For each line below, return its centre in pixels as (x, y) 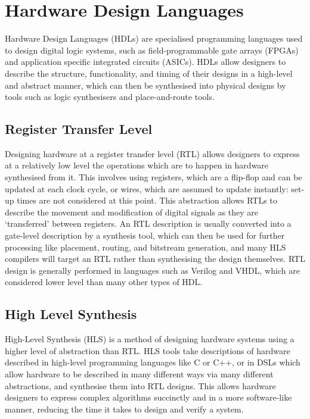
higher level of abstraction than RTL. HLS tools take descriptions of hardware (148, 350)
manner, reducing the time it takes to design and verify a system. (124, 409)
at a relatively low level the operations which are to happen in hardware (137, 165)
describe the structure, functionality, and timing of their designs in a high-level (149, 73)
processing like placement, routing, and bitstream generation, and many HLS (145, 247)
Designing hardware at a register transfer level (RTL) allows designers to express (152, 153)
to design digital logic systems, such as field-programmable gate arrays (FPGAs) (152, 50)
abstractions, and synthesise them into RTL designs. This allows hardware (140, 385)
